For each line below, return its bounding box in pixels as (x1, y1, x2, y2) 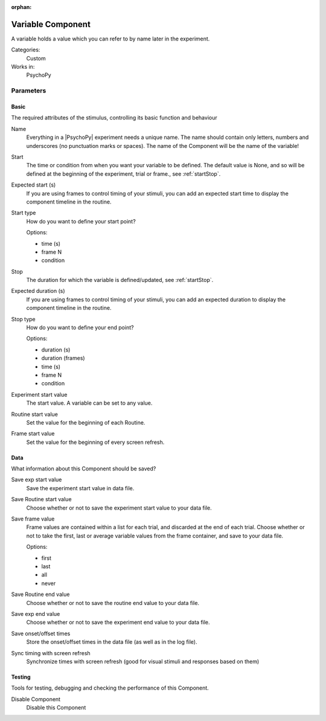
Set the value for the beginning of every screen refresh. (26, 438, 165, 446)
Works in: (11, 63, 35, 71)
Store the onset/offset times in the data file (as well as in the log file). (26, 638, 197, 646)
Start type (11, 209, 36, 217)
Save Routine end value (11, 591, 70, 598)
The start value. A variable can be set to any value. (26, 399, 153, 407)
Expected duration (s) (11, 287, 66, 295)
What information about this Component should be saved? (11, 465, 156, 472)
